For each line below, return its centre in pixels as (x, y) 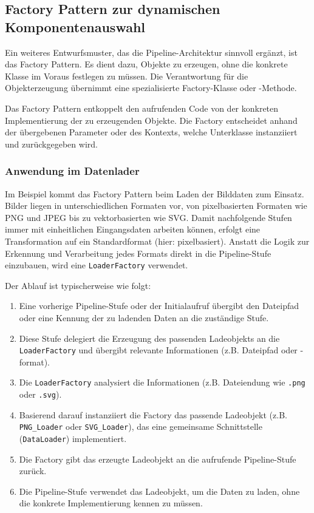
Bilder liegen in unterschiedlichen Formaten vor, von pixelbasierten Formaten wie (156, 206)
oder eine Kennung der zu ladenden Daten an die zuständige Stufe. (144, 317)
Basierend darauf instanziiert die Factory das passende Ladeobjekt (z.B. (153, 414)
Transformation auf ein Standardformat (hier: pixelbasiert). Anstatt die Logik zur (157, 241)
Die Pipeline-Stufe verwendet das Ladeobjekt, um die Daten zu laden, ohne (159, 491)
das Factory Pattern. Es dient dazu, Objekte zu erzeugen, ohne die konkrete (146, 64)
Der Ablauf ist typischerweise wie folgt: (78, 285)
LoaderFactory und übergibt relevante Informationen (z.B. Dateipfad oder (158, 350)
